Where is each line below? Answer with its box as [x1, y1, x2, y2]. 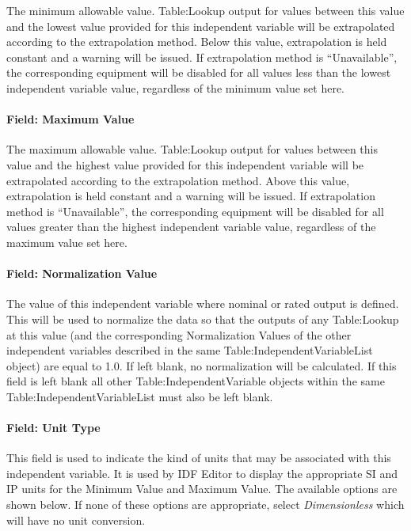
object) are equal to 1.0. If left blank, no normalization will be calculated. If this [6, 357, 397, 374]
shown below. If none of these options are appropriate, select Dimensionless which [6, 496, 405, 513]
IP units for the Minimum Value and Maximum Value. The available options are [6, 480, 398, 497]
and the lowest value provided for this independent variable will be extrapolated [6, 17, 395, 34]
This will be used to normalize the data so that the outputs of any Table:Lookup [6, 310, 399, 327]
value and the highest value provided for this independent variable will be [6, 156, 364, 173]
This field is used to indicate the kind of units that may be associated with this [6, 449, 391, 466]
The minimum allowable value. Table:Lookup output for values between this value [6, 2, 405, 18]
